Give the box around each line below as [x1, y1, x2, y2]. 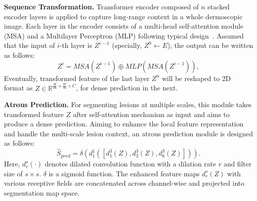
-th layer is [59, 40, 92, 50]
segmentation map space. [4, 188, 80, 198]
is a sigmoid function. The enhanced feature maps [48, 168, 200, 178]
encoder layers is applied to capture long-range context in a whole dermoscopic [4, 11, 243, 21]
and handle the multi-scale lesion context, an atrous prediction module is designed [4, 128, 253, 138]
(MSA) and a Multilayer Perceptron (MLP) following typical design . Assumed [4, 30, 244, 40]
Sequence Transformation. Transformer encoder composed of [4, 1, 199, 11]
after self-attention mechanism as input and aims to [73, 109, 230, 119]
